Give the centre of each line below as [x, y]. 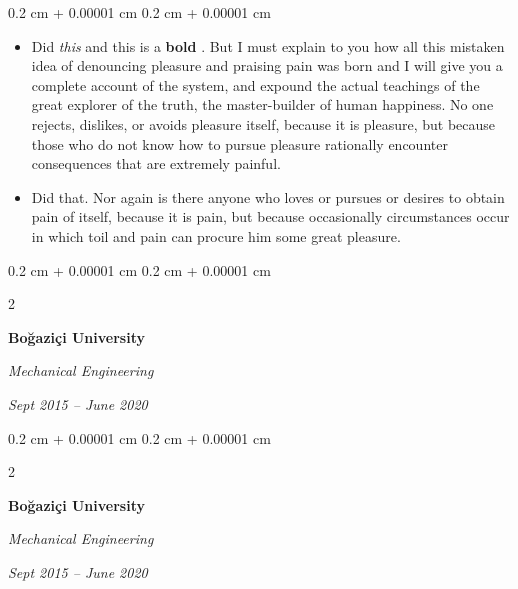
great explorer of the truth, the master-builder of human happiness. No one [262, 104]
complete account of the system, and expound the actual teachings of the [255, 84]
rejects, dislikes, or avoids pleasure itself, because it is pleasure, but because [263, 123]
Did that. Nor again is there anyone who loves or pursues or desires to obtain [268, 196]
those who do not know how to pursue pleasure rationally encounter [239, 143]
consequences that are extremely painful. [156, 163]
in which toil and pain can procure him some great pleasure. [216, 235]
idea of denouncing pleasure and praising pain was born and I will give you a [267, 65]
